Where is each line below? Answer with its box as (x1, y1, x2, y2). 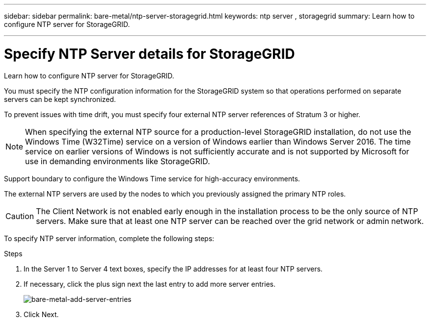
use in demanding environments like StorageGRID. (25, 156, 210, 166)
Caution (5, 211, 34, 221)
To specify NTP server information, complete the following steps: (4, 234, 215, 243)
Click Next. (24, 310, 59, 319)
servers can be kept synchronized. (4, 95, 116, 103)
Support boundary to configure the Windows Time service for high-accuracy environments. (4, 174, 300, 183)
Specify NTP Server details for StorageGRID (4, 45, 295, 62)
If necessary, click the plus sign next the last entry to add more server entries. (24, 279, 276, 288)
